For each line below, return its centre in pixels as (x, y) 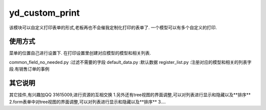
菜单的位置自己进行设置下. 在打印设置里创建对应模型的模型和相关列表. (80, 53)
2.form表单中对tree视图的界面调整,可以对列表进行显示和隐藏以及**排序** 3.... (87, 102)
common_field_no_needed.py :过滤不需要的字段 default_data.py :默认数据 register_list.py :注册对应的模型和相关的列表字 (130, 62)
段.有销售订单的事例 (29, 69)
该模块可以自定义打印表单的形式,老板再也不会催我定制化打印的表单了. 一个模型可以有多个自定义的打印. (113, 27)
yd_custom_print (44, 13)
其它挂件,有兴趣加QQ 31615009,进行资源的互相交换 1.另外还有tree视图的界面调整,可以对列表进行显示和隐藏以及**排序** (130, 95)
